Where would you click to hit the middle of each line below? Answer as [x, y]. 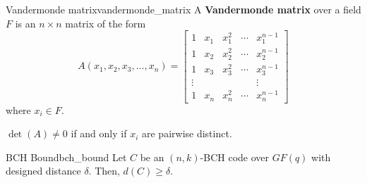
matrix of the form [106, 23]
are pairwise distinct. [187, 133]
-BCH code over [235, 157]
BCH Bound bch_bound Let [66, 157]
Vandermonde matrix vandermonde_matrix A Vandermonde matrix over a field [183, 9]
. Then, [104, 171]
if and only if [99, 133]
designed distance [43, 171]
